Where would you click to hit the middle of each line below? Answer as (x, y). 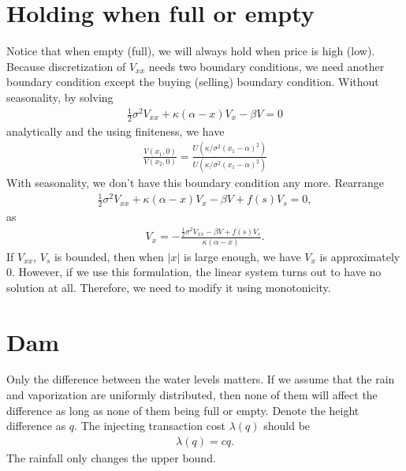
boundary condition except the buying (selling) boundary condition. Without (193, 82)
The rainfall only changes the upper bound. (111, 457)
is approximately (360, 256)
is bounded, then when (109, 256)
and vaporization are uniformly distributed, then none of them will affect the (192, 395)
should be (287, 426)
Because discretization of (66, 66)
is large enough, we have (242, 256)
